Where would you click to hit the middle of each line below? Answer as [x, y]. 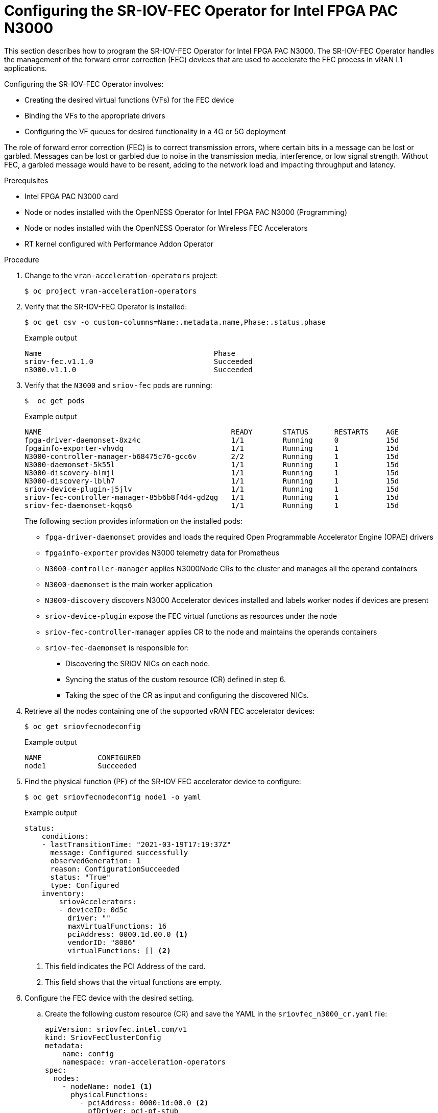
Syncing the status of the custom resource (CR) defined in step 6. [176, 679]
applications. [26, 68]
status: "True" [80, 877]
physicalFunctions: [110, 1094]
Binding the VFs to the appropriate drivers [95, 115]
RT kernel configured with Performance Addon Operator [119, 244]
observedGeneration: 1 [95, 861]
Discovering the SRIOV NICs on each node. [138, 663]
